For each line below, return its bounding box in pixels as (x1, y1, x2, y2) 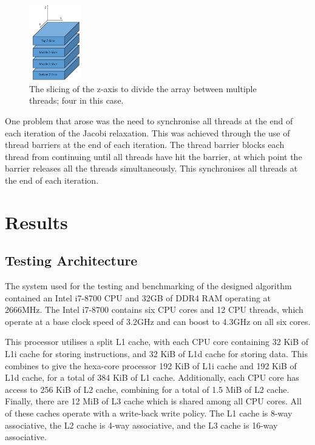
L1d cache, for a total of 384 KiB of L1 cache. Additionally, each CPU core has (5, 371, 299, 384)
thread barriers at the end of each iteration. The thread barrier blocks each (5, 138, 285, 151)
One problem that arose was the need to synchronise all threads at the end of (5, 114, 293, 127)
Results (5, 209, 68, 234)
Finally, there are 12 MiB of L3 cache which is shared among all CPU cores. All (5, 395, 302, 407)
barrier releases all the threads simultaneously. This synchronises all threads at (5, 162, 298, 175)
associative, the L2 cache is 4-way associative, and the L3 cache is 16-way (5, 418, 278, 431)
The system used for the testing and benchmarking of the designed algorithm (5, 279, 292, 292)
